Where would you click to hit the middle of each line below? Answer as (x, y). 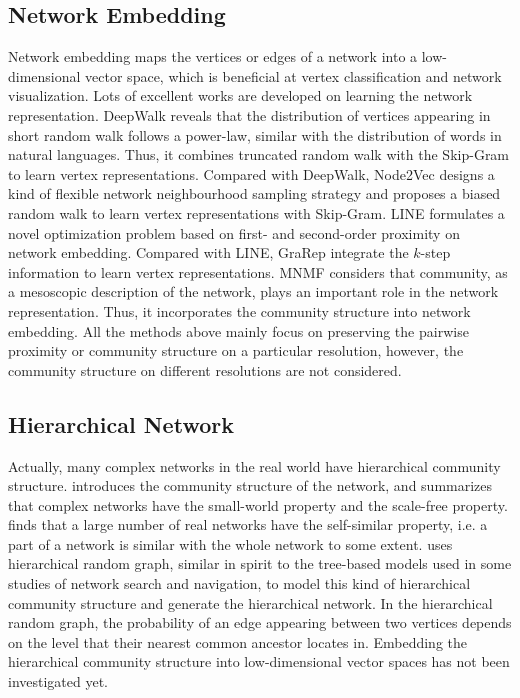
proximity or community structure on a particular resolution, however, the (236, 350)
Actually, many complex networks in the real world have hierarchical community (254, 465)
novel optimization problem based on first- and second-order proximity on (234, 232)
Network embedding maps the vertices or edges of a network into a (213, 56)
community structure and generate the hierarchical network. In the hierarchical (250, 602)
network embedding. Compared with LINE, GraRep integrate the (208, 252)
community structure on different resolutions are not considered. (205, 369)
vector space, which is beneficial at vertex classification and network (293, 75)
